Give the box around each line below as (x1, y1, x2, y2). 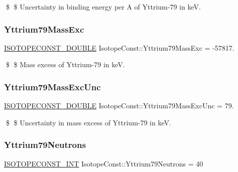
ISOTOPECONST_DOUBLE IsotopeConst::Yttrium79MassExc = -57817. (4, 42, 234, 53)
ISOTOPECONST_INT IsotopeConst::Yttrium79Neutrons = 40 (4, 158, 203, 168)
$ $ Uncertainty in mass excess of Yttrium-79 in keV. (6, 117, 171, 127)
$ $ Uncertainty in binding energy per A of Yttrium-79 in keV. (6, 2, 201, 12)
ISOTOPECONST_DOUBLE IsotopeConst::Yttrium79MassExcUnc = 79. (4, 100, 234, 111)
